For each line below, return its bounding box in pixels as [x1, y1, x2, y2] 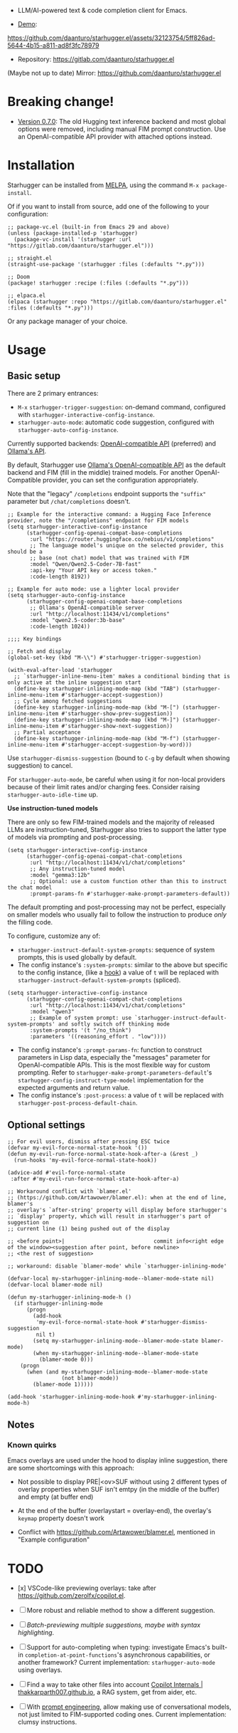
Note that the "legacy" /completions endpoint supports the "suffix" [7, 489, 206, 497]
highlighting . [17, 1628, 55, 1637]
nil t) [36, 1331, 55, 1338]
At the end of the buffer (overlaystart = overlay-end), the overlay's [17, 1507, 212, 1515]
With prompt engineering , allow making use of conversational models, [26, 1702, 232, 1711]
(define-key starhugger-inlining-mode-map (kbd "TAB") [13, 685, 180, 692]
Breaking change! [7, 94, 114, 110]
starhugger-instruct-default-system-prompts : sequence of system [17, 945, 215, 954]
